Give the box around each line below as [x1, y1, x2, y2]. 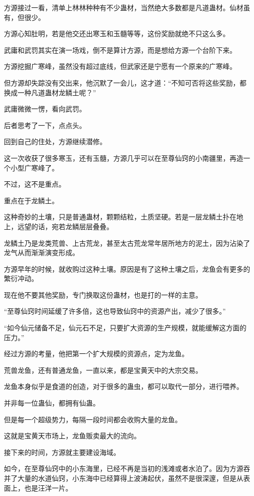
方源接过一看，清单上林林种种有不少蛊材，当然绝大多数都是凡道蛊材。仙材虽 [4, 2, 250, 12]
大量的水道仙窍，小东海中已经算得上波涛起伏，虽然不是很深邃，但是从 [17, 473, 243, 483]
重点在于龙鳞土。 [4, 195, 59, 205]
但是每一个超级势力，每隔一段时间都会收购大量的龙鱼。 [4, 414, 182, 424]
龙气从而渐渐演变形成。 [4, 247, 79, 258]
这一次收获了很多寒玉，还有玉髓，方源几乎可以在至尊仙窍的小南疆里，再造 [4, 152, 243, 163]
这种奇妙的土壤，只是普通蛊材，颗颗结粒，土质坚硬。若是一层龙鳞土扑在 [4, 212, 236, 222]
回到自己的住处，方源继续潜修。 [4, 136, 106, 147]
